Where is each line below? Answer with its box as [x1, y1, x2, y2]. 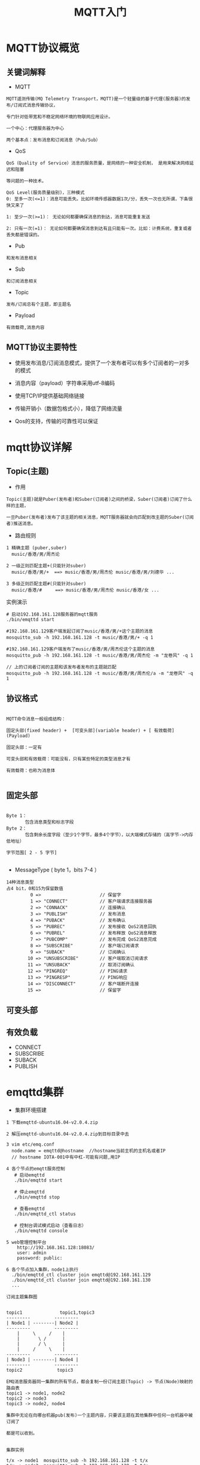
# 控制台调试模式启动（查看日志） [14, 1222, 87, 1228]
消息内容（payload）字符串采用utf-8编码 [14, 379, 115, 386]
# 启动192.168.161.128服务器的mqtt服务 [6, 611, 99, 617]
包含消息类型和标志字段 [24, 819, 74, 825]
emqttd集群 [6, 1085, 64, 1099]
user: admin [17, 1250, 47, 1256]
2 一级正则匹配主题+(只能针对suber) [6, 562, 87, 568]
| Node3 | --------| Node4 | [6, 1356, 79, 1363]
